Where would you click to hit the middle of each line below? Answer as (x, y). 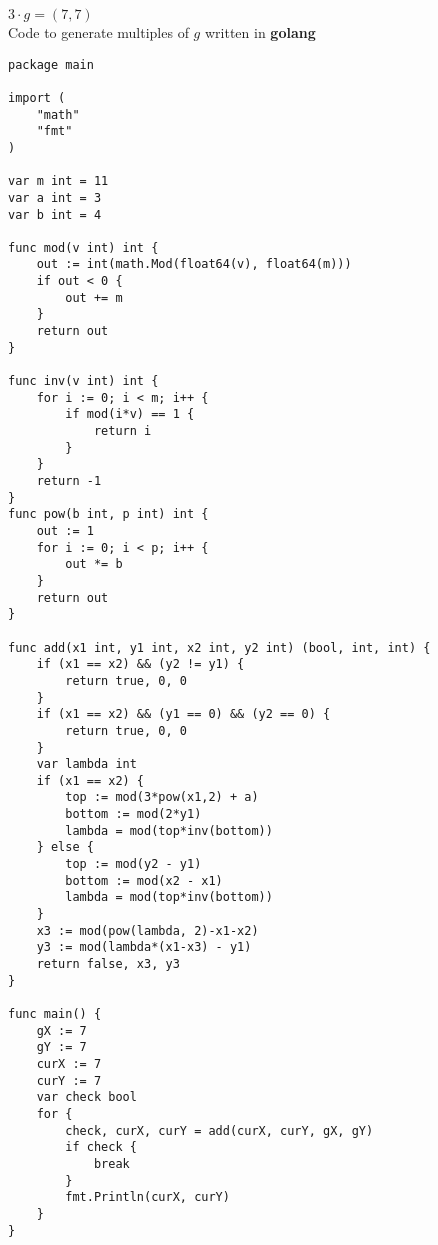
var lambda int (86, 764)
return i (122, 431)
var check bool (86, 1097)
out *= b (94, 564)
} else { (65, 847)
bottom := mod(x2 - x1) (144, 880)
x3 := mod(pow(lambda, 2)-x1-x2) (147, 930)
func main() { (55, 1014)
